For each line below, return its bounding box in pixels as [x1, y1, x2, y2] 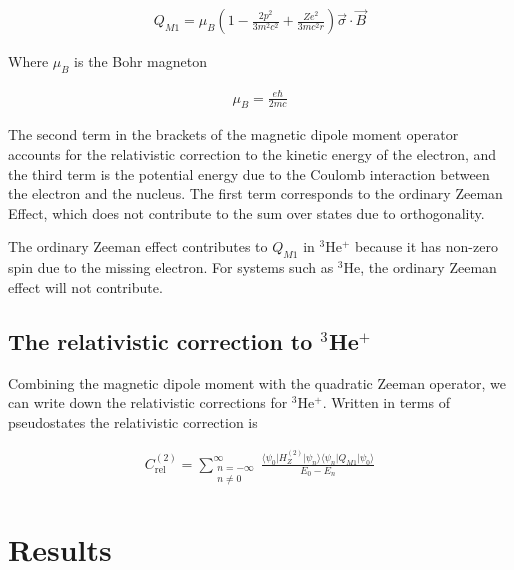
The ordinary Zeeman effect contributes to [8, 236, 268, 257]
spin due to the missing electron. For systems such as [8, 257, 334, 278]
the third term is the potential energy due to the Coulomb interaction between [8, 163, 490, 184]
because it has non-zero [354, 236, 498, 257]
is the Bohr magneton [74, 51, 208, 72]
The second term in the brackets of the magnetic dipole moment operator [8, 124, 459, 145]
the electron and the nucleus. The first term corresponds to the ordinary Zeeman [8, 183, 503, 204]
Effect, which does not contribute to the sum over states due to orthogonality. [8, 202, 485, 223]
